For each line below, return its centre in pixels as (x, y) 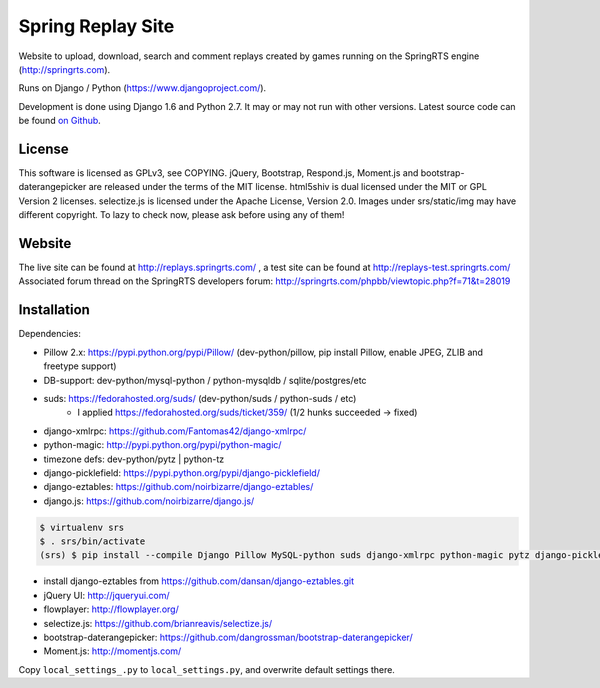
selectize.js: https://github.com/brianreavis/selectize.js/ (158, 623)
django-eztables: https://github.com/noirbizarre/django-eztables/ (178, 487)
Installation (54, 310)
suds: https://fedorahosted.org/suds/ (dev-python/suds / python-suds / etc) (200, 398)
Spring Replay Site (96, 26)
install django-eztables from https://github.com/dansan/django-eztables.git (199, 581)
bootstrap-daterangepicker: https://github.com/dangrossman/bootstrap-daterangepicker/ (228, 637)
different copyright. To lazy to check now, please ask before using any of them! (181, 215)
